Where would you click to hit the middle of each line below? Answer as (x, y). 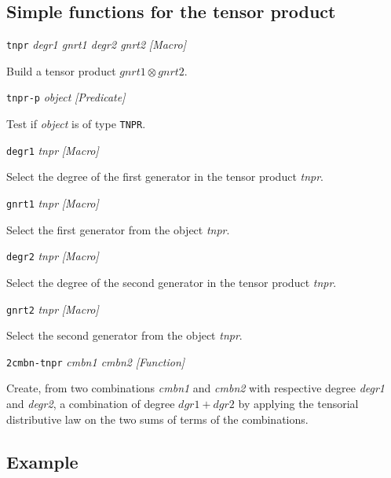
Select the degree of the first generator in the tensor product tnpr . (165, 176)
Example (42, 461)
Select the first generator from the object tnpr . (118, 229)
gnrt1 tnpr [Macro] (53, 203)
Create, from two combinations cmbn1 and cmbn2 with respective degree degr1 (196, 388)
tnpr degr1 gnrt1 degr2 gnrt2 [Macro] (96, 44)
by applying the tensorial (298, 404)
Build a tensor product (61, 70)
